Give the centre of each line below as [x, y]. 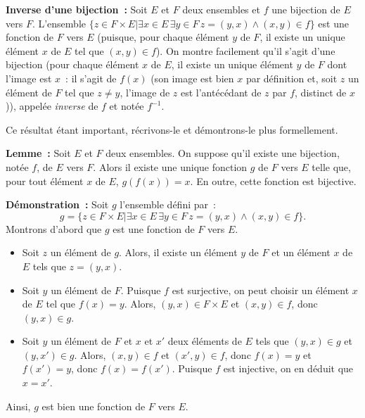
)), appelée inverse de [52, 106]
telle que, [331, 166]
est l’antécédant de [221, 92]
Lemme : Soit [38, 153]
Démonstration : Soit [57, 204]
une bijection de [306, 9]
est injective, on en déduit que [288, 368]
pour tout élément [45, 180]
